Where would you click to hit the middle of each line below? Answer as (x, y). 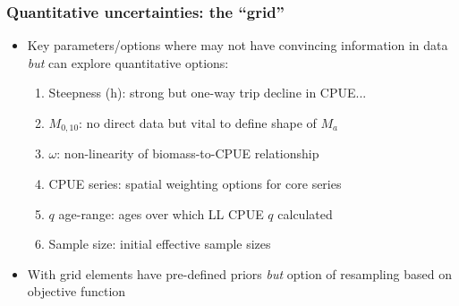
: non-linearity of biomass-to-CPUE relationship (188, 153)
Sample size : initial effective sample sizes (160, 244)
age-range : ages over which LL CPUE (161, 213)
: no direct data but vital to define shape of (198, 123)
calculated (305, 213)
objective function (76, 291)
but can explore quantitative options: (128, 62)
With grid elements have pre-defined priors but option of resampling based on (239, 273)
